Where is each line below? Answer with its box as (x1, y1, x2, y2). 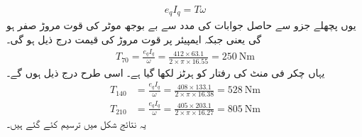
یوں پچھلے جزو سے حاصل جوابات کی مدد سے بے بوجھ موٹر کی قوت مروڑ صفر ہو (6, 18, 356, 33)
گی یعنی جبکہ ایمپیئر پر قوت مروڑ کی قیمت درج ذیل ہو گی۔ (6, 32, 262, 47)
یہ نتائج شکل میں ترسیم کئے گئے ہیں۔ (6, 116, 146, 131)
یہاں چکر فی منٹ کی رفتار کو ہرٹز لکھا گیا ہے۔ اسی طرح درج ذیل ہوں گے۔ (6, 65, 325, 80)
